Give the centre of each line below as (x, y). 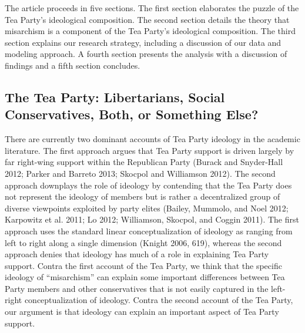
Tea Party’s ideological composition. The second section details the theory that (147, 19)
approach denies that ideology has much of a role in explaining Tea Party (137, 254)
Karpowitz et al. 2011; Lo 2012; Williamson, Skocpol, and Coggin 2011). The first (152, 219)
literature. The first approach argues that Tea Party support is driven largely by (150, 150)
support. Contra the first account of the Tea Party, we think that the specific (143, 265)
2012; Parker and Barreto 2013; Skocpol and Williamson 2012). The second (140, 173)
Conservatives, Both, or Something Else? (132, 114)
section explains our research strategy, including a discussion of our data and (143, 42)
